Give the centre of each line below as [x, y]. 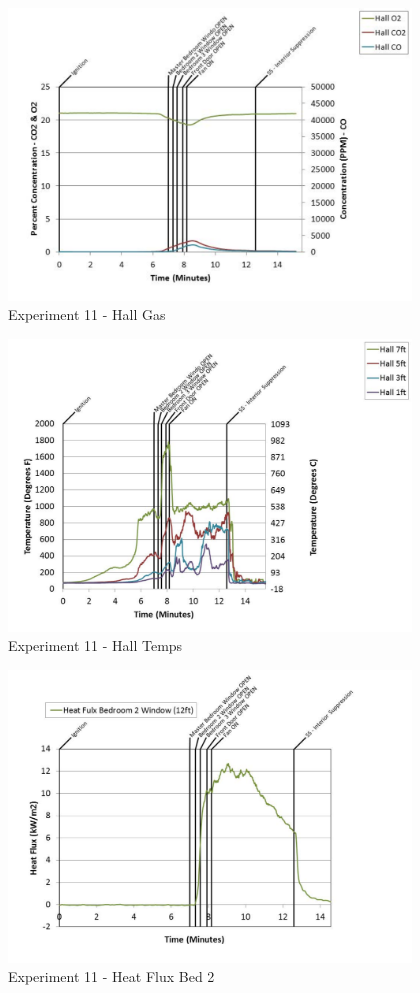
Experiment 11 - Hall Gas [87, 314]
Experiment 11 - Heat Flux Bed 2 [111, 976]
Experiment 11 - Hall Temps [95, 645]
